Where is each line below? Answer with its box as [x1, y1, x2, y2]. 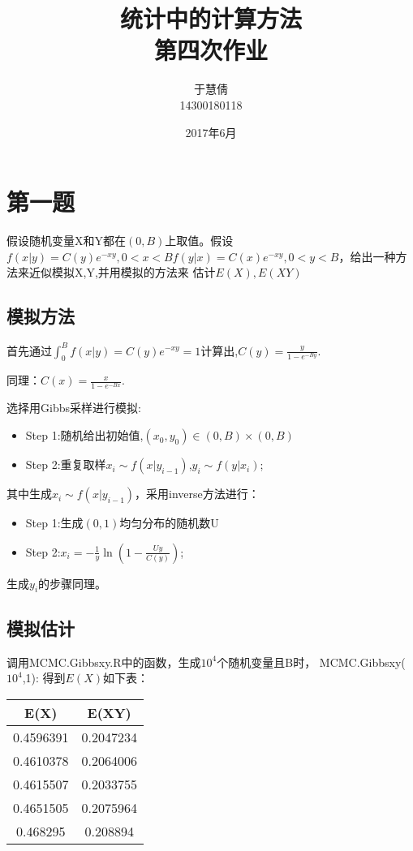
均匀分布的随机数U [119, 514, 219, 531]
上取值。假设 [165, 232, 234, 249]
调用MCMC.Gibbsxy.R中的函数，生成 [6, 653, 201, 670]
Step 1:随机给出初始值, [25, 427, 144, 444]
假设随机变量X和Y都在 [6, 232, 126, 249]
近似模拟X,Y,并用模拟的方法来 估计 [28, 264, 216, 281]
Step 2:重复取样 [25, 456, 106, 473]
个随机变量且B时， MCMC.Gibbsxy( [217, 653, 406, 670]
